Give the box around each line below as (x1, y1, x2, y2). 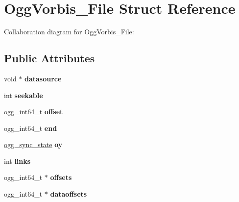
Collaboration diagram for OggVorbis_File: (4, 26, 134, 37)
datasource (24, 73, 62, 83)
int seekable (4, 90, 43, 100)
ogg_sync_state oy (4, 139, 63, 150)
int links (4, 155, 31, 166)
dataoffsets (50, 189, 87, 199)
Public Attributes (4, 50, 95, 66)
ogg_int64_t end (4, 123, 57, 133)
